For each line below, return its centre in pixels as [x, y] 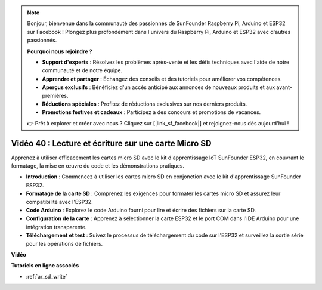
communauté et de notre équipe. [82, 70]
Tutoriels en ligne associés [45, 266]
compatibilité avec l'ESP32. [59, 202]
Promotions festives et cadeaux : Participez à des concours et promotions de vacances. [151, 112]
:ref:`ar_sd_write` [47, 276]
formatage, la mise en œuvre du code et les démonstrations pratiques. [98, 166]
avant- [284, 87]
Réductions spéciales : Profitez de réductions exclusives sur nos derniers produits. [145, 104]
